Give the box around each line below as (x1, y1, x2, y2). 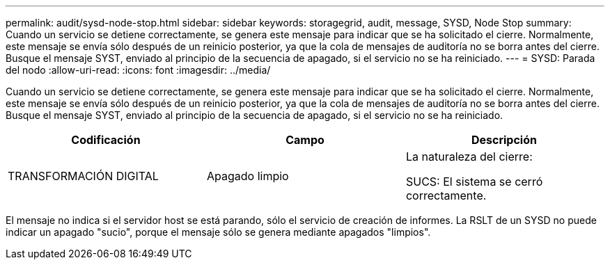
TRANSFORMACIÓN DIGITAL (8, 169, 159, 183)
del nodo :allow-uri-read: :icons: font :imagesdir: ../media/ (6, 64, 271, 76)
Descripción (471, 133, 537, 147)
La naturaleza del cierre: (405, 150, 533, 163)
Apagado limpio (206, 169, 289, 183)
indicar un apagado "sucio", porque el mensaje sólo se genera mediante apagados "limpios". (6, 226, 431, 238)
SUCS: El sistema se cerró (405, 175, 543, 188)
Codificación (71, 133, 141, 147)
